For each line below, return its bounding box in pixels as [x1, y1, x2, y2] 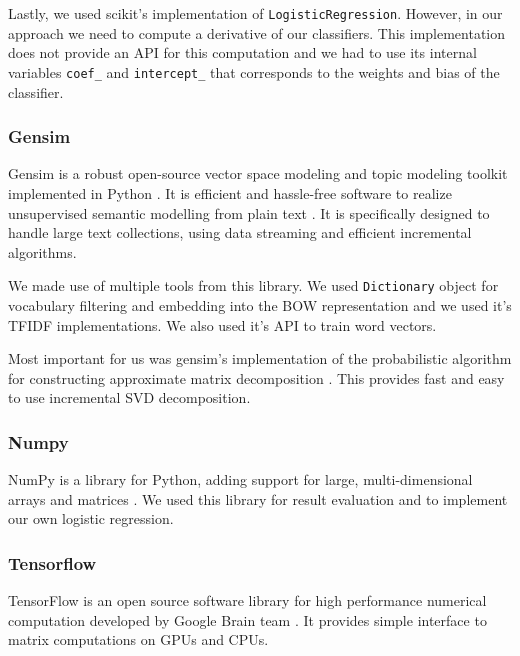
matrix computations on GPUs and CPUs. [8, 629, 269, 650]
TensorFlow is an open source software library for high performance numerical [8, 590, 487, 611]
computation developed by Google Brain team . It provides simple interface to [8, 609, 487, 630]
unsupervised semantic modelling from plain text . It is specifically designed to [8, 202, 490, 223]
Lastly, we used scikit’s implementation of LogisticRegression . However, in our [8, 3, 503, 23]
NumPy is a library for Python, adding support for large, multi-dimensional [8, 469, 473, 490]
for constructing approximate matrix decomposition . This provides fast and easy [8, 367, 505, 388]
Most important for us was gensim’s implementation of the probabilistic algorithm [8, 348, 512, 369]
